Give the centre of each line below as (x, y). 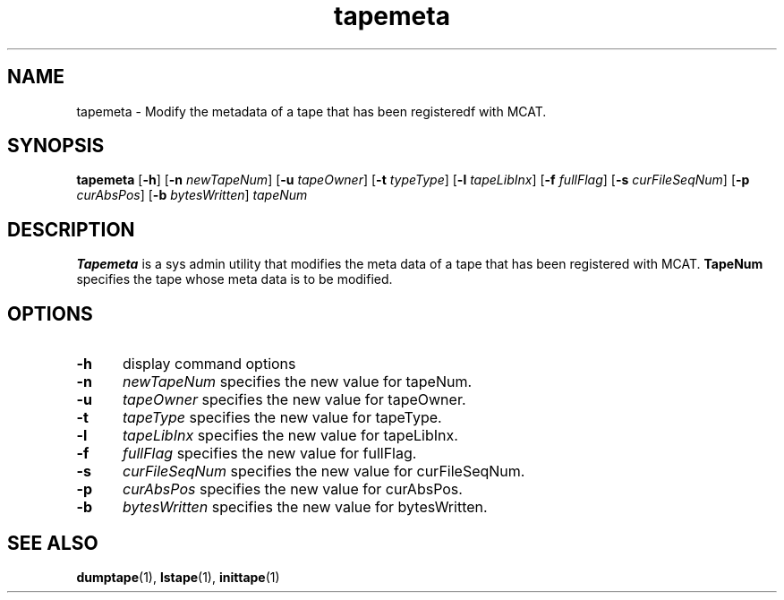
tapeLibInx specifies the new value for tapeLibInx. (290, 436)
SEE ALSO (53, 543)
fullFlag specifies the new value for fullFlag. (269, 454)
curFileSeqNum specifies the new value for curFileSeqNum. (324, 471)
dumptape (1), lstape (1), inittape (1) (178, 577)
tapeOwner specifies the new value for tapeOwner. (294, 400)
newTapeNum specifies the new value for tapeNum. (297, 382)
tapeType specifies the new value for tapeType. (282, 418)
